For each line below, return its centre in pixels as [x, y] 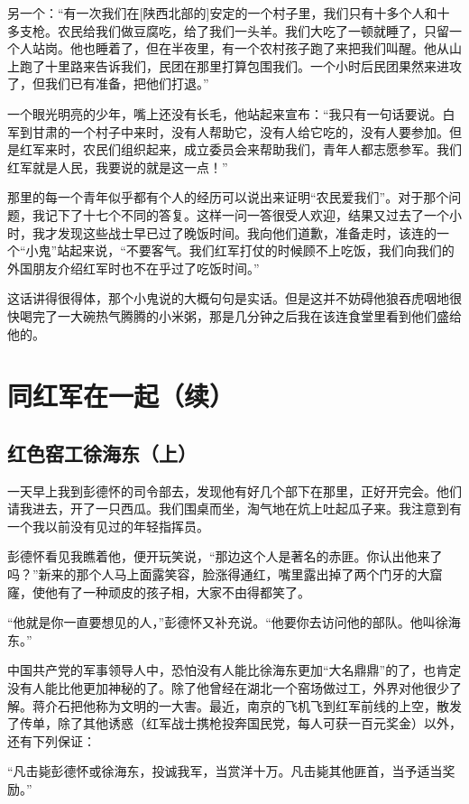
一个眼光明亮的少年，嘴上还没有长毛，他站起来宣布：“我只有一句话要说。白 [231, 113]
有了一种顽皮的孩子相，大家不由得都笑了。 [184, 591]
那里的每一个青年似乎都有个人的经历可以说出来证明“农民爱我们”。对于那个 [228, 197]
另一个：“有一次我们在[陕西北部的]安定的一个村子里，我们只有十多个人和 [222, 13]
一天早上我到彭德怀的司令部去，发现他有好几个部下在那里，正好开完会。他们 [234, 490]
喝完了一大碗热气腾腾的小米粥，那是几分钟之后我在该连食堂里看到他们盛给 [240, 315]
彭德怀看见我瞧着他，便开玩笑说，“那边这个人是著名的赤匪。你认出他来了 [225, 556]
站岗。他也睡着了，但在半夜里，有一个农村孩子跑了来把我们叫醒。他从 [240, 48]
